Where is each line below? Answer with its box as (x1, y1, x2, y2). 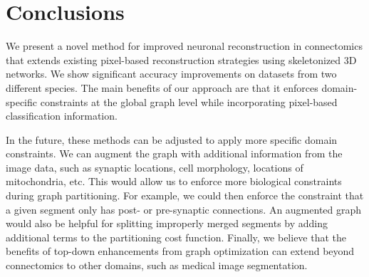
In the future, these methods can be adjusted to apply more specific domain (6, 132, 338, 147)
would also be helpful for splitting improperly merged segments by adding (6, 216, 328, 231)
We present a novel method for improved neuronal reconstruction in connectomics (6, 38, 363, 53)
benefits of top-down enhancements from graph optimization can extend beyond (6, 244, 355, 258)
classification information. (6, 108, 118, 123)
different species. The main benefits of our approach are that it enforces (6, 80, 318, 95)
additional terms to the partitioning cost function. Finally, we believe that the (6, 229, 347, 244)
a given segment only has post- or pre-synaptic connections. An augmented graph (6, 202, 362, 216)
